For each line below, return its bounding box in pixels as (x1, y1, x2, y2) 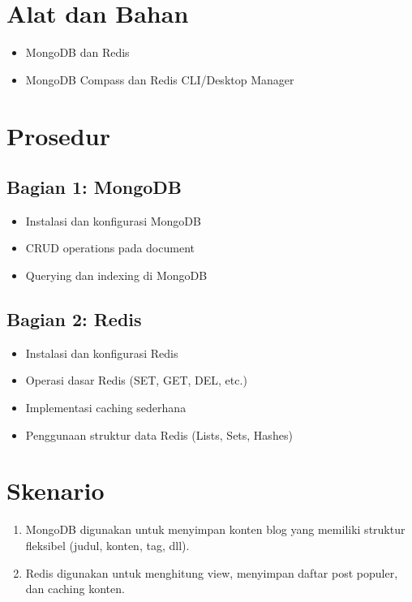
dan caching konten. (25, 580, 125, 597)
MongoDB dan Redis (25, 44, 130, 61)
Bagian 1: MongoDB (6, 174, 182, 200)
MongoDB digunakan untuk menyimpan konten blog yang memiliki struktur (25, 521, 406, 538)
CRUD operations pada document (25, 239, 195, 256)
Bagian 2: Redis (6, 307, 142, 332)
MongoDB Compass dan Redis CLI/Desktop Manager (25, 71, 294, 88)
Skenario (6, 474, 105, 507)
